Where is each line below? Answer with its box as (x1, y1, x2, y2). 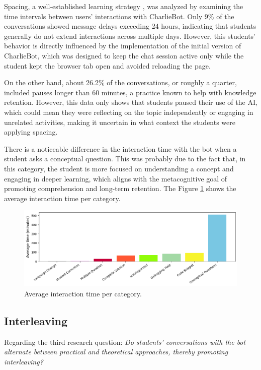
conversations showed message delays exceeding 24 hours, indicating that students (4, 21, 256, 31)
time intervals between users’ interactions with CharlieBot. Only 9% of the (4, 11, 234, 21)
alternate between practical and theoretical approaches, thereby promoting (4, 346, 228, 357)
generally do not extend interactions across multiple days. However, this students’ (4, 30, 256, 41)
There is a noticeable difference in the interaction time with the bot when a (4, 143, 237, 154)
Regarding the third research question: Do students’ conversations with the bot (4, 336, 246, 347)
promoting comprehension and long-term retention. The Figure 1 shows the (4, 183, 236, 194)
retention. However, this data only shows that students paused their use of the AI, (4, 97, 257, 107)
